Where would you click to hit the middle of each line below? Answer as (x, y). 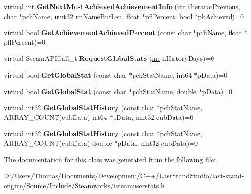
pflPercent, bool (169, 16)
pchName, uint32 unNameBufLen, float (81, 16)
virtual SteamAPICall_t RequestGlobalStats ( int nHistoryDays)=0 (109, 58)
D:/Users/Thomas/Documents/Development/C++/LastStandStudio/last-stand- (124, 176)
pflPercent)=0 (25, 42)
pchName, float (219, 32)
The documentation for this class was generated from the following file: (110, 159)
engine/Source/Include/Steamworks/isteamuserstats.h (84, 185)
